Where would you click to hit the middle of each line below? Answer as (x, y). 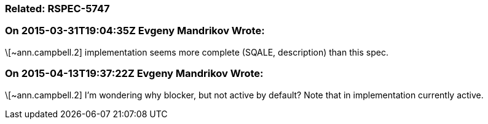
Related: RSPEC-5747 (57, 9)
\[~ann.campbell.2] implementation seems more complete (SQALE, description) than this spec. (197, 52)
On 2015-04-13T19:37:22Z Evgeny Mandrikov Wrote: (134, 74)
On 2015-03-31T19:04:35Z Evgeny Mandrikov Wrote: (135, 31)
